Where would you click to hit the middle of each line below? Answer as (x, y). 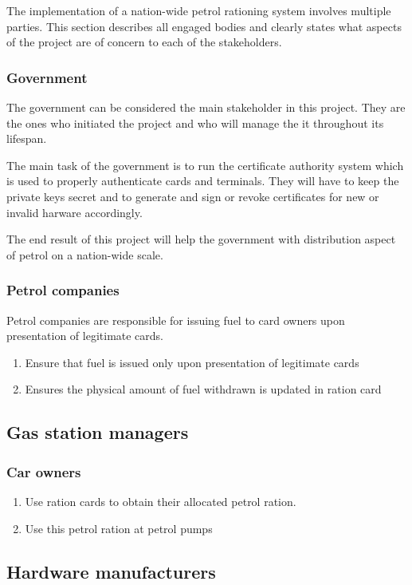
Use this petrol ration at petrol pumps (119, 528)
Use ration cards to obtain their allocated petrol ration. (161, 501)
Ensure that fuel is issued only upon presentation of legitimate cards (192, 362)
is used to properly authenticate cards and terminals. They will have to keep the (203, 181)
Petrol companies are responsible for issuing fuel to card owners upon (176, 320)
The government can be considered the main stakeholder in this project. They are (206, 107)
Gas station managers (98, 432)
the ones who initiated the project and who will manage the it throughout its (195, 123)
